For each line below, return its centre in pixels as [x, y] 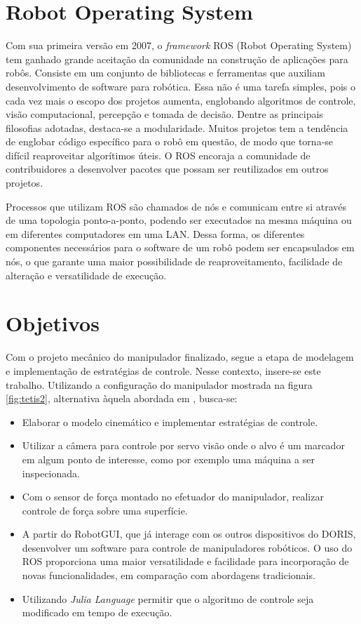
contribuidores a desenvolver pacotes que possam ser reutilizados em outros [167, 169]
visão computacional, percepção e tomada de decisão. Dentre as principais [164, 114]
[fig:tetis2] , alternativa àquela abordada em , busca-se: [122, 398]
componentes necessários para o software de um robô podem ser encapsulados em [180, 247]
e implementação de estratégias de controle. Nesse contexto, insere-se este [163, 370]
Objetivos [53, 323]
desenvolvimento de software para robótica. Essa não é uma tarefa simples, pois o [181, 86]
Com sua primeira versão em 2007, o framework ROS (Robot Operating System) [179, 45]
